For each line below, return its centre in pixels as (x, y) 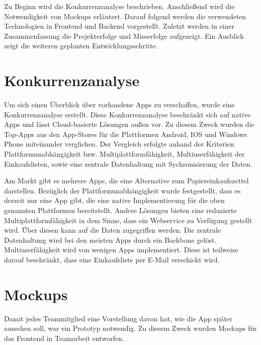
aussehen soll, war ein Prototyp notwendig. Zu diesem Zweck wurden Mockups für (130, 328)
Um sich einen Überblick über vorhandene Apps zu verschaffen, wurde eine (119, 105)
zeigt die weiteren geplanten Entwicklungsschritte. (81, 46)
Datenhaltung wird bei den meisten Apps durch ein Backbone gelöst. (110, 239)
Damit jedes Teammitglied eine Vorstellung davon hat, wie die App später (118, 318)
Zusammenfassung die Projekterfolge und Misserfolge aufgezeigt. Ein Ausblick (124, 36)
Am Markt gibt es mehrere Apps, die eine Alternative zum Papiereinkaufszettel (126, 181)
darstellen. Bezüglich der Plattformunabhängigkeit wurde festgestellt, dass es (122, 190)
